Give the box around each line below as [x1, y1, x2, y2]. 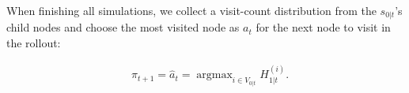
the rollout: [6, 35, 61, 51]
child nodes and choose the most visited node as [6, 19, 240, 35]
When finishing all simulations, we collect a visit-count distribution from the [6, 2, 377, 18]
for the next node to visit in [256, 19, 391, 35]
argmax [196, 69, 233, 81]
